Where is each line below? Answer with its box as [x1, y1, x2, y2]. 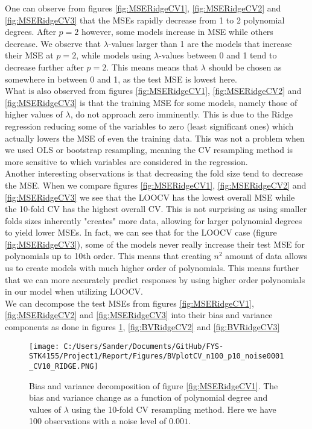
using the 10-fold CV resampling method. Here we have [71, 402, 276, 415]
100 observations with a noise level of [29, 415, 167, 427]
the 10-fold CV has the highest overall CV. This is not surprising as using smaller [5, 202, 307, 215]
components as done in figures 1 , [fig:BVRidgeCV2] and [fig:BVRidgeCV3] [5, 321, 280, 333]
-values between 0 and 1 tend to [159, 49, 277, 61]
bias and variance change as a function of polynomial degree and [29, 391, 268, 404]
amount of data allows [225, 249, 308, 262]
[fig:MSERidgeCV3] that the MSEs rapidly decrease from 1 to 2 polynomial [5, 13, 285, 26]
